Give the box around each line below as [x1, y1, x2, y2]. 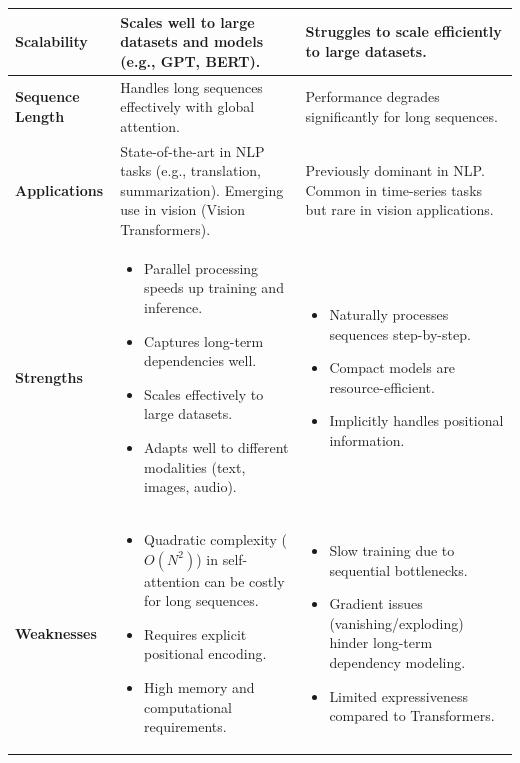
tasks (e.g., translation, [120, 160, 261, 181]
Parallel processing [144, 257, 259, 278]
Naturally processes [329, 303, 449, 324]
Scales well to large [120, 11, 255, 32]
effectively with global [120, 96, 255, 117]
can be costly [204, 570, 285, 591]
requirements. [144, 716, 227, 737]
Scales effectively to [144, 383, 264, 404]
